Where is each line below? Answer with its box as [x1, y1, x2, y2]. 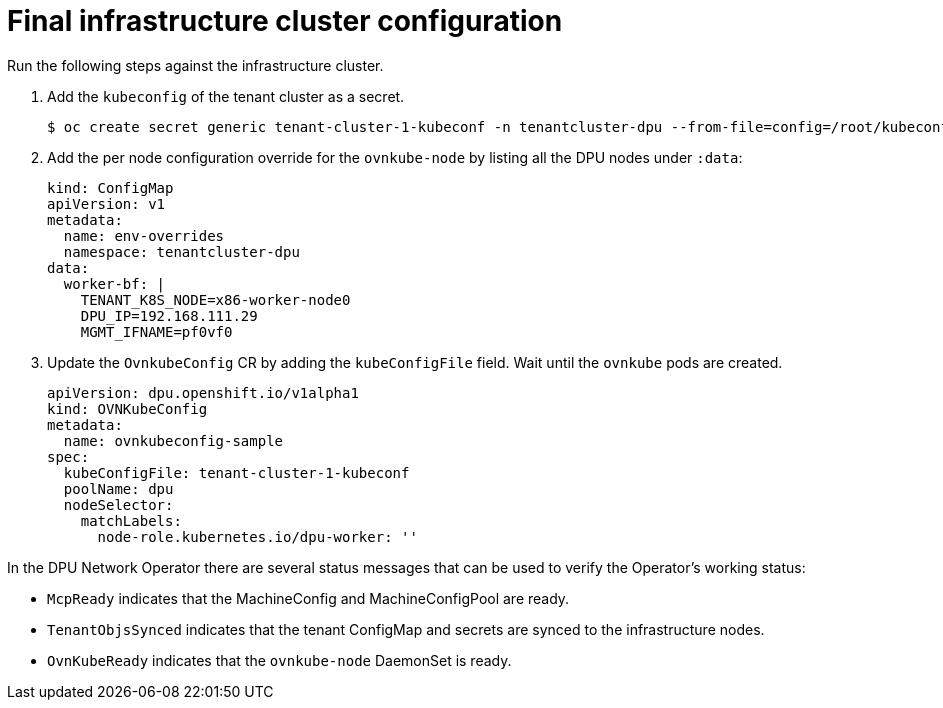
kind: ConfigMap [47, 179, 174, 196]
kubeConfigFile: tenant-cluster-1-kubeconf [63, 464, 410, 481]
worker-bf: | [63, 275, 166, 292]
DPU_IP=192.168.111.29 [80, 307, 258, 324]
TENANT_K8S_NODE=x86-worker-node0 [80, 291, 351, 308]
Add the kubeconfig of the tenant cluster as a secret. [47, 87, 405, 105]
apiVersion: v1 [47, 195, 166, 212]
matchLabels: [80, 512, 182, 529]
